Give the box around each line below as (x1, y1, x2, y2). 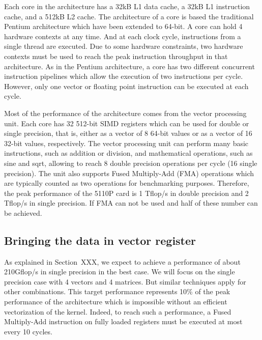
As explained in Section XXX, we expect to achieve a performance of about (4, 256, 241, 267)
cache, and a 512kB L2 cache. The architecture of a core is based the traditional (4, 11, 254, 21)
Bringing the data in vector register (4, 232, 196, 248)
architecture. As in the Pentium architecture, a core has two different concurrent (4, 61, 255, 71)
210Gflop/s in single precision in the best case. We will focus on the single (4, 266, 235, 277)
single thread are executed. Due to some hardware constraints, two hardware (4, 41, 243, 51)
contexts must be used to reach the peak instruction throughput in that (4, 50, 228, 61)
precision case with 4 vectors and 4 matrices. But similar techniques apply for (4, 276, 246, 287)
